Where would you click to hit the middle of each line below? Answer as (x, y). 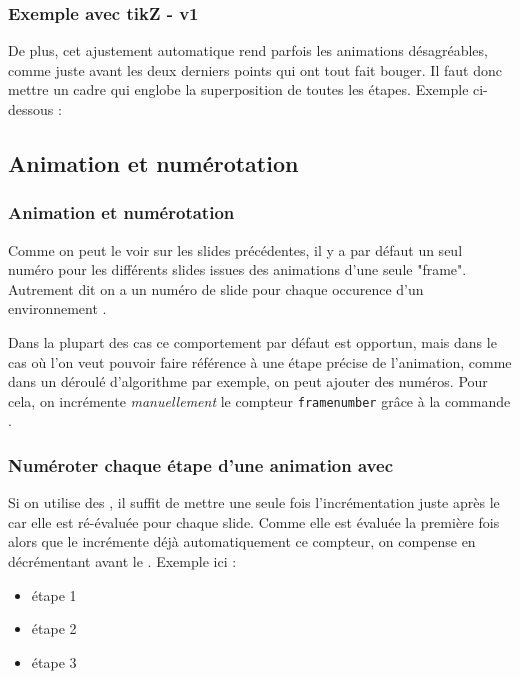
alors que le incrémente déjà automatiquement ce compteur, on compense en (242, 541)
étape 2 (54, 628)
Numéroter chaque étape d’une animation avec (200, 464)
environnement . (57, 308)
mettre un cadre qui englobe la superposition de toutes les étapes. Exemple (238, 89)
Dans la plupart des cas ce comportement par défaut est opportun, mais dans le (252, 341)
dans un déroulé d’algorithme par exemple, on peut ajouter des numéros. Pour (248, 381)
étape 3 (54, 661)
